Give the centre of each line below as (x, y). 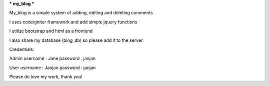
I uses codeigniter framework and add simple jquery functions (73, 22)
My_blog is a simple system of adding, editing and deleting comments (81, 13)
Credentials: (22, 49)
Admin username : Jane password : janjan (52, 58)
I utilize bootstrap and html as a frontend (51, 31)
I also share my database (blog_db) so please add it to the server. (76, 40)
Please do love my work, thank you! (46, 77)
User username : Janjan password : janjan (52, 68)
